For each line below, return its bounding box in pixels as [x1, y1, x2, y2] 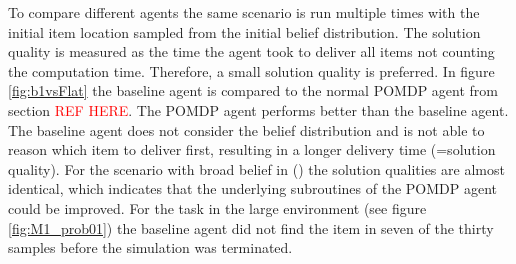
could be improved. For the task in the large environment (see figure [8, 197, 427, 218]
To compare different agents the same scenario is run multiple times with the [8, 2, 480, 22]
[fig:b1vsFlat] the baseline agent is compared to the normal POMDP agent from [8, 80, 498, 101]
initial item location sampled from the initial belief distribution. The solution [8, 21, 481, 42]
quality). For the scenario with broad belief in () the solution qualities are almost [8, 158, 505, 179]
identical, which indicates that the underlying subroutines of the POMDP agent [8, 178, 498, 199]
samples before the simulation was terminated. [8, 237, 293, 258]
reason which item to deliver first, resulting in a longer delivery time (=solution [8, 139, 496, 160]
